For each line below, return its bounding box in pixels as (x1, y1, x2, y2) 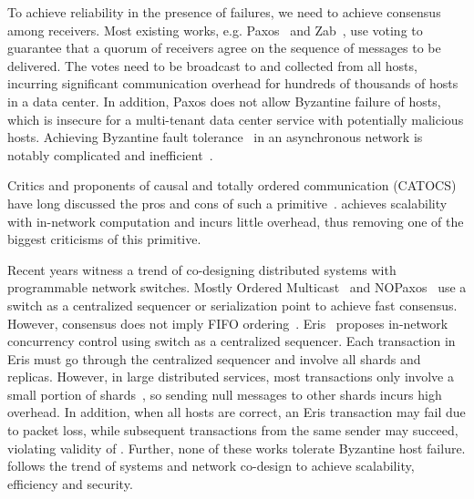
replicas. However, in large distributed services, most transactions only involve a (7, 367, 454, 386)
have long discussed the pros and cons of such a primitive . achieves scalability (7, 193, 448, 212)
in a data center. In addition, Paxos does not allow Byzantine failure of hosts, (7, 91, 441, 110)
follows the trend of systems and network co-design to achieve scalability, (7, 456, 415, 475)
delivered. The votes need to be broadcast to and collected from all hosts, (7, 56, 417, 75)
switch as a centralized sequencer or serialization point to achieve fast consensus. (7, 295, 458, 314)
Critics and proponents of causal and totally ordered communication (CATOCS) (7, 176, 457, 195)
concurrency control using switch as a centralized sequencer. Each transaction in (7, 331, 456, 351)
